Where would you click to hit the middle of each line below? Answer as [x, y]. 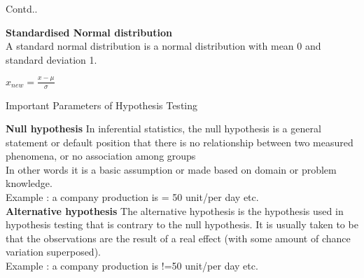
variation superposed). [53, 252]
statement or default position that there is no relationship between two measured [180, 142]
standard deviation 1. [51, 59]
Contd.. [22, 8]
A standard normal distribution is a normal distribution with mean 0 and [163, 46]
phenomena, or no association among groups [101, 156]
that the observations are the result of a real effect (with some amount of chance [178, 238]
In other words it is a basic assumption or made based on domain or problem [171, 169]
